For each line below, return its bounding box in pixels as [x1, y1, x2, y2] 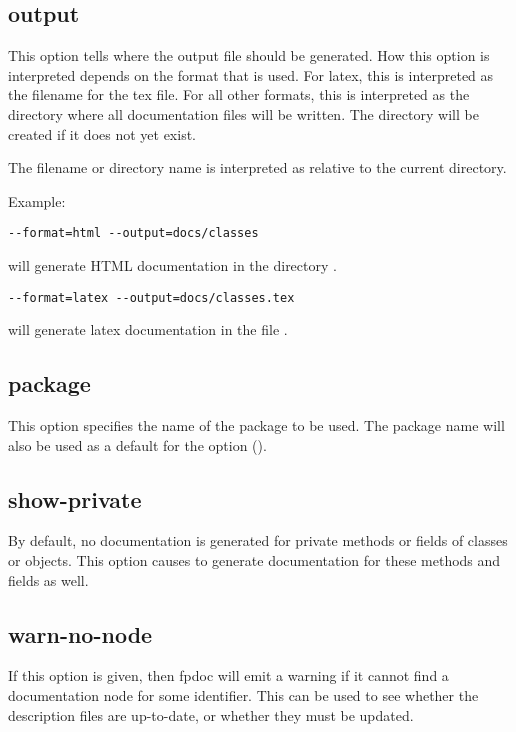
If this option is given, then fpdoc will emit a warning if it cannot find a [8, 665, 449, 686]
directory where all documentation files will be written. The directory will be [8, 103, 479, 124]
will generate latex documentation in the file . [8, 319, 288, 340]
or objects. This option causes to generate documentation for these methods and [8, 550, 501, 571]
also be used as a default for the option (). [8, 434, 267, 455]
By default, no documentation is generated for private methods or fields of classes [8, 530, 508, 551]
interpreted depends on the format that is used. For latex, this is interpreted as [8, 64, 494, 85]
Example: [8, 190, 66, 211]
